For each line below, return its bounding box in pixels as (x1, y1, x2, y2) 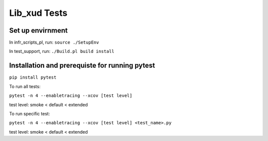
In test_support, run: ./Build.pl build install (9, 48, 115, 54)
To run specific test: (9, 110, 50, 116)
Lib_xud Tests (9, 7, 67, 18)
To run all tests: (9, 83, 41, 89)
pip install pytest (9, 75, 57, 80)
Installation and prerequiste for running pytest (9, 61, 155, 70)
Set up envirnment (9, 26, 68, 35)
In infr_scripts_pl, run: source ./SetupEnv (9, 40, 99, 46)
